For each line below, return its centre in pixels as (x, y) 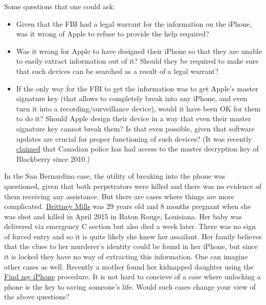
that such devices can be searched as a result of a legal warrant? (117, 71)
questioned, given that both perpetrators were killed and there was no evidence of (133, 186)
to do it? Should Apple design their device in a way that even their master (134, 118)
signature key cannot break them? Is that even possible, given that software (135, 128)
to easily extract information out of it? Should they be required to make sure (137, 61)
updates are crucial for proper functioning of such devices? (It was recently (134, 138)
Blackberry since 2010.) (53, 158)
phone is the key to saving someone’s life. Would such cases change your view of (130, 286)
